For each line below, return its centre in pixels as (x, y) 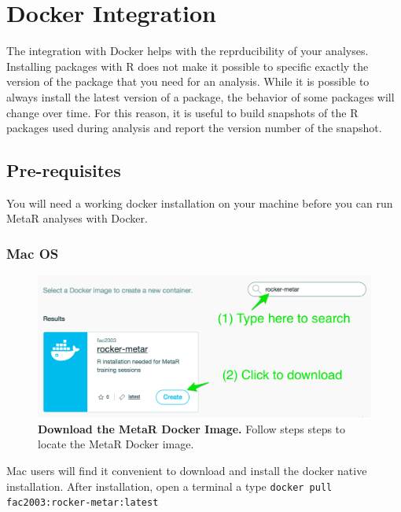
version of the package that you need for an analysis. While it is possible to (188, 81)
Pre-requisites (64, 170)
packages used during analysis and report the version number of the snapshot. (194, 128)
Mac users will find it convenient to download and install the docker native (187, 471)
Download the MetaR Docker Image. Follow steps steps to (192, 428)
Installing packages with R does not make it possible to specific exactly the (188, 66)
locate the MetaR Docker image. (116, 444)
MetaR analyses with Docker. (77, 218)
